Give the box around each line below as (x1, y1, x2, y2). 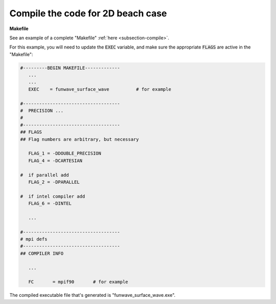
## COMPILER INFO (20, 250, 64, 256)
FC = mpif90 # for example (28, 279, 128, 285)
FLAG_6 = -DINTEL (28, 200, 72, 207)
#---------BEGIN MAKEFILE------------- (20, 65, 120, 71)
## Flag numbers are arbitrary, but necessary (20, 136, 139, 142)
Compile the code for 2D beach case (9, 8, 167, 19)
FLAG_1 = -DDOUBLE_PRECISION (28, 150, 102, 157)
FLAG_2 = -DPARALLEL (28, 179, 80, 185)
